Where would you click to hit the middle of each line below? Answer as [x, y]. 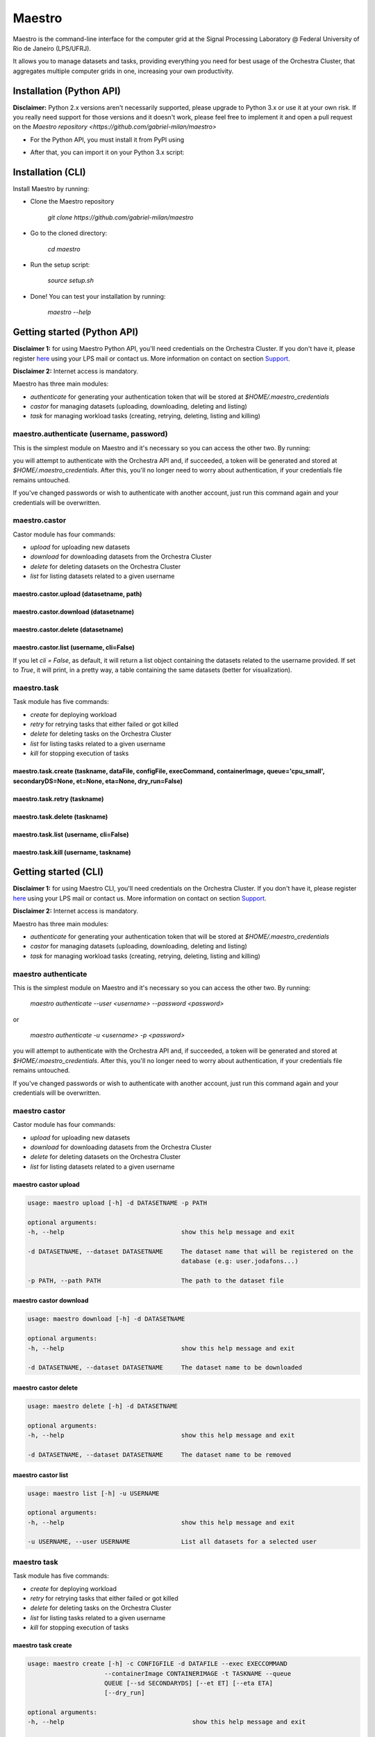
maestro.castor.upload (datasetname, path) [77, 594]
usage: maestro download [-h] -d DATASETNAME [106, 1319]
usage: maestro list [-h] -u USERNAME [93, 1493]
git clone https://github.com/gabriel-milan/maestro [120, 217]
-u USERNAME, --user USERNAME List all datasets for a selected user [172, 1542]
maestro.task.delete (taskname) [60, 816]
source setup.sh [70, 281]
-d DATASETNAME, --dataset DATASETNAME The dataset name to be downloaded [165, 1368]
